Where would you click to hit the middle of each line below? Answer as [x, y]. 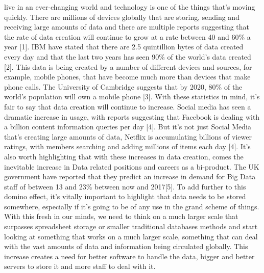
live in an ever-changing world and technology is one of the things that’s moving [130, 7]
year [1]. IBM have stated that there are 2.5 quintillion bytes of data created [124, 47]
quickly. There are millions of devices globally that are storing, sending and [122, 17]
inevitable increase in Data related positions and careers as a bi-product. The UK [132, 166]
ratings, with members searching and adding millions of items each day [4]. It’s [127, 146]
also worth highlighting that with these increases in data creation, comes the [124, 156]
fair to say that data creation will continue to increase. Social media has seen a [128, 106]
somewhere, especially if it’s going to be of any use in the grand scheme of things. [132, 206]
